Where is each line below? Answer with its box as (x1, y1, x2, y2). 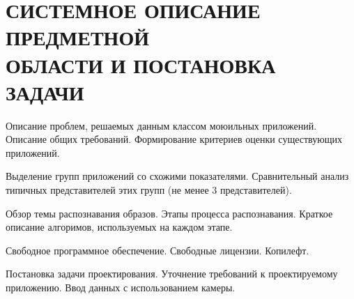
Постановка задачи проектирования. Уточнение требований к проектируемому (6, 266, 338, 281)
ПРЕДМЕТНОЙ (6, 23, 149, 52)
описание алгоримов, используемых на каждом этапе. (6, 220, 233, 234)
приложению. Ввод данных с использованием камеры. (6, 280, 236, 295)
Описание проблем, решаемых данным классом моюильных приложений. (6, 118, 317, 132)
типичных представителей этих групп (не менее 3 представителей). (6, 183, 292, 197)
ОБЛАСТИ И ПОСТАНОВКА (6, 50, 276, 79)
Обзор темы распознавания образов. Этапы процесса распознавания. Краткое (6, 206, 333, 220)
